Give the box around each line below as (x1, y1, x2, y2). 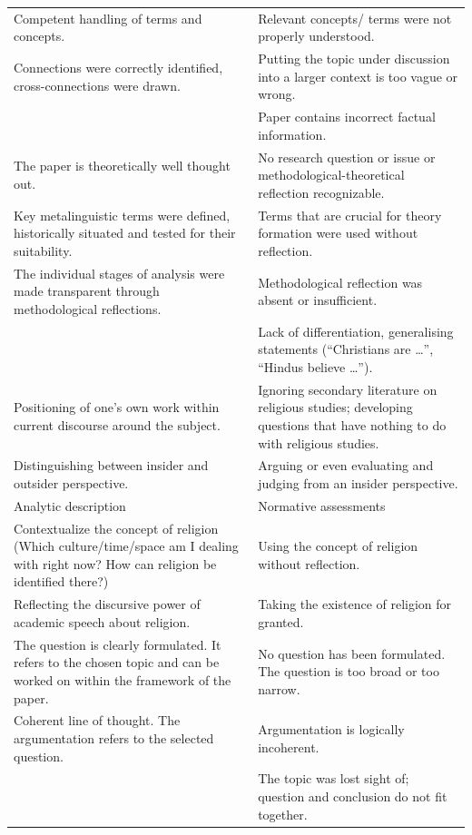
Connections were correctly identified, (14, 57, 223, 76)
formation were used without (258, 223, 418, 242)
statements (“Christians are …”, (258, 339, 434, 359)
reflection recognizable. (258, 182, 385, 201)
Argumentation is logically (258, 720, 405, 739)
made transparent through (14, 281, 160, 300)
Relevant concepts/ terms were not (258, 8, 452, 27)
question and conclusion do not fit (258, 787, 447, 805)
